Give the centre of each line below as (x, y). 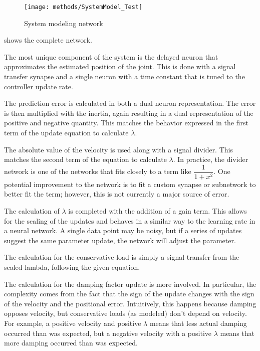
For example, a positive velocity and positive (73, 323)
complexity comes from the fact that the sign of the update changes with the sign (129, 294)
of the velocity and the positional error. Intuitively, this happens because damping (130, 303)
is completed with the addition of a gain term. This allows (158, 211)
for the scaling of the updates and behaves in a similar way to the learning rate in (130, 220)
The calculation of (32, 211)
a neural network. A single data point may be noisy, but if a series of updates (123, 230)
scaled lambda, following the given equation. (72, 267)
